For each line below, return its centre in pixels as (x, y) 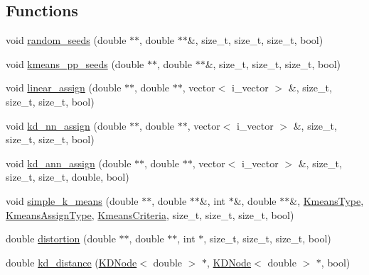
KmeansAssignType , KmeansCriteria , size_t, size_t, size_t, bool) (150, 214)
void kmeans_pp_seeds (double (75, 63)
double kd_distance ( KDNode (71, 262)
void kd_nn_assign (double (66, 125)
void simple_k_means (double (72, 200)
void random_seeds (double (66, 40)
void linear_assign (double (64, 88)
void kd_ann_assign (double (69, 163)
